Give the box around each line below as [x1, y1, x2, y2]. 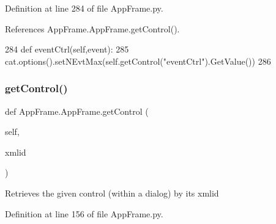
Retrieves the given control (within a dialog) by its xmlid [5, 186, 219, 199]
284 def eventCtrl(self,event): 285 [5, 43, 129, 56]
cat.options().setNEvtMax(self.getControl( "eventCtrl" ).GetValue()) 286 [5, 54, 271, 67]
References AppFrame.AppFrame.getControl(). [5, 22, 180, 35]
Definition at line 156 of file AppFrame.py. [5, 207, 163, 220]
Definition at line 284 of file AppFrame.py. [5, 2, 163, 14]
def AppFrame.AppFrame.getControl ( [5, 104, 149, 117]
